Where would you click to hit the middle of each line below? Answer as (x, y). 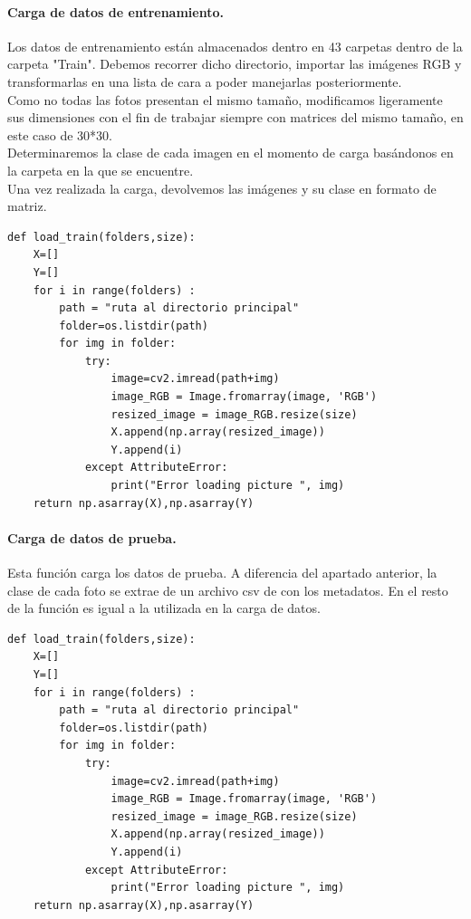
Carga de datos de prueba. (92, 537)
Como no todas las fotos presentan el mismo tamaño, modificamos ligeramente (225, 99)
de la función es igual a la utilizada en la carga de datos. (164, 608)
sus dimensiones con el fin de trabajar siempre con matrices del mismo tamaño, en (235, 117)
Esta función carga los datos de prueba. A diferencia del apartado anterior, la (222, 573)
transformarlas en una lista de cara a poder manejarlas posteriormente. (205, 81)
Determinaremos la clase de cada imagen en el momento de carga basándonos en (231, 153)
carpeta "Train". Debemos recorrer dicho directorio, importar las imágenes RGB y (235, 64)
